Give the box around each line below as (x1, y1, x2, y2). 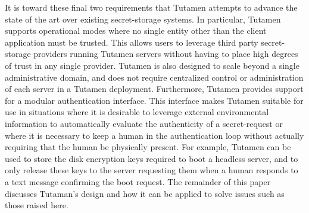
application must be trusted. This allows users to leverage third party (5, 36, 258, 48)
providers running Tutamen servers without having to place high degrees (33, 47, 298, 60)
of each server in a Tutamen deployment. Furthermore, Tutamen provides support (5, 82, 304, 95)
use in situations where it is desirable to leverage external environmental (5, 106, 269, 118)
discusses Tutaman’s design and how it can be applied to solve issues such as (5, 187, 285, 199)
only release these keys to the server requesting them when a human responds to (5, 164, 298, 176)
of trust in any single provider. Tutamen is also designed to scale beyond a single (5, 59, 299, 71)
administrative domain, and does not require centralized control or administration (5, 71, 304, 83)
